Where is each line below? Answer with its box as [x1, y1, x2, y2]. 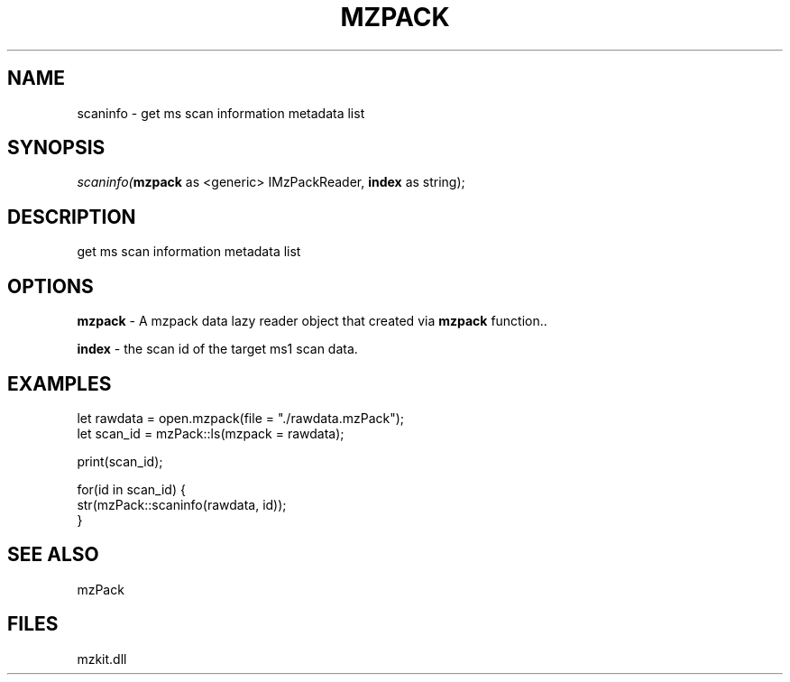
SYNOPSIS [7, 136, 106, 160]
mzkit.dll [77, 650, 127, 667]
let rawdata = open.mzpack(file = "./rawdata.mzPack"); [77, 410, 405, 426]
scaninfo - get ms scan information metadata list [77, 105, 365, 121]
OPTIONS [7, 274, 94, 298]
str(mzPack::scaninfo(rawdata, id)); [77, 496, 287, 512]
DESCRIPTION [7, 205, 136, 228]
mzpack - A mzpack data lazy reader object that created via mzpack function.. [77, 313, 547, 329]
